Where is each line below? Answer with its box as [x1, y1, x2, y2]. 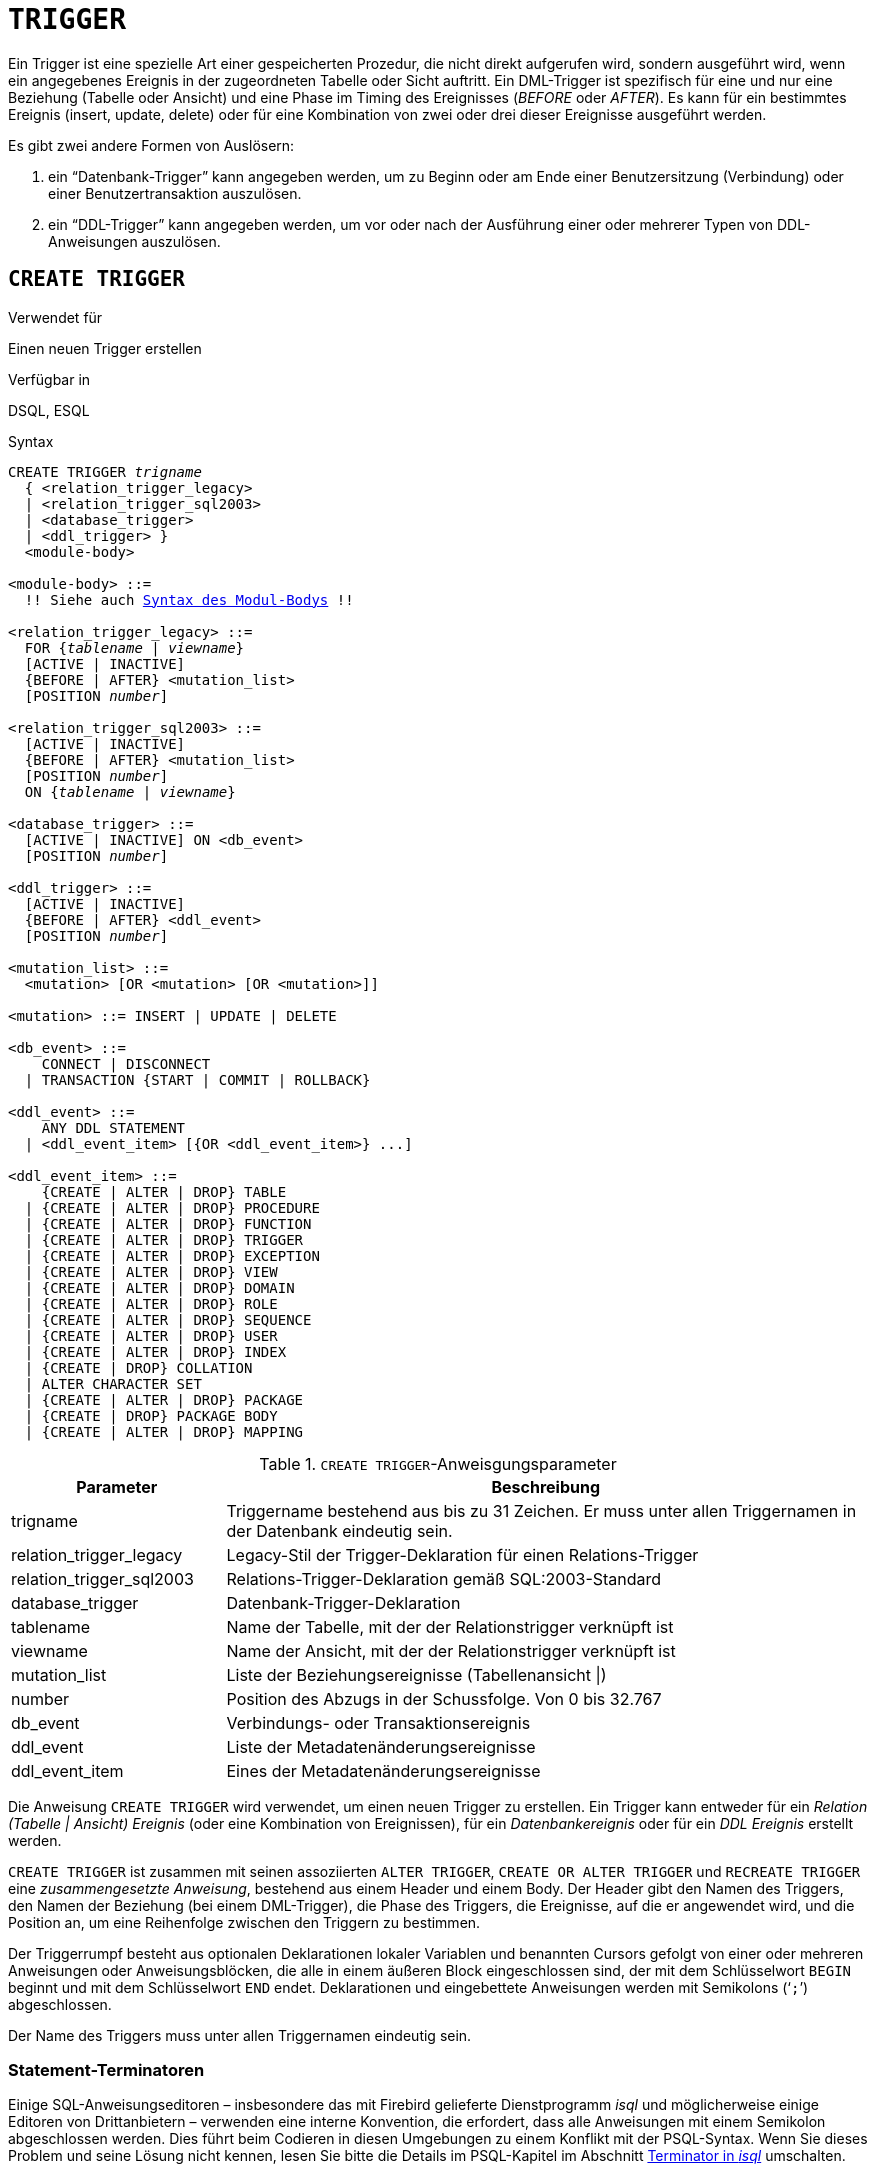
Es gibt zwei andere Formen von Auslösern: [8, 136, 295, 154]
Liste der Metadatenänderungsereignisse [226, 1736, 536, 1757]
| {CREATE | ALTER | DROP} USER [24, 1327, 278, 1344]
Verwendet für [8, 308, 103, 326]
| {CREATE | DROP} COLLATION [24, 1359, 253, 1376]
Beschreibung [491, 1476, 601, 1497]
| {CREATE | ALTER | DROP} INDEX [24, 1343, 287, 1360]
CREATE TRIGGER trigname [8, 463, 202, 480]
